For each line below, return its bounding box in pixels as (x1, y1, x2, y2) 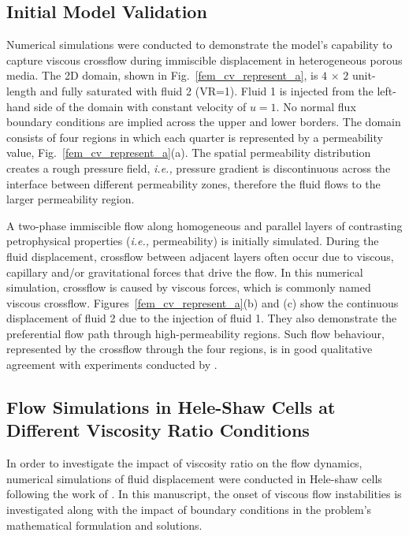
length (6, 82, 37, 99)
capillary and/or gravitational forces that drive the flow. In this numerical (6, 263, 363, 280)
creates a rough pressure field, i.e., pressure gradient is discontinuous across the (6, 159, 391, 176)
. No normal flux (276, 98, 356, 114)
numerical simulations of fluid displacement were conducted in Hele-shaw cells (6, 470, 382, 486)
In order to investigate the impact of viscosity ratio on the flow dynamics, (6, 455, 363, 471)
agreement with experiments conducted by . (6, 356, 218, 373)
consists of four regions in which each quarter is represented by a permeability (6, 128, 383, 145)
